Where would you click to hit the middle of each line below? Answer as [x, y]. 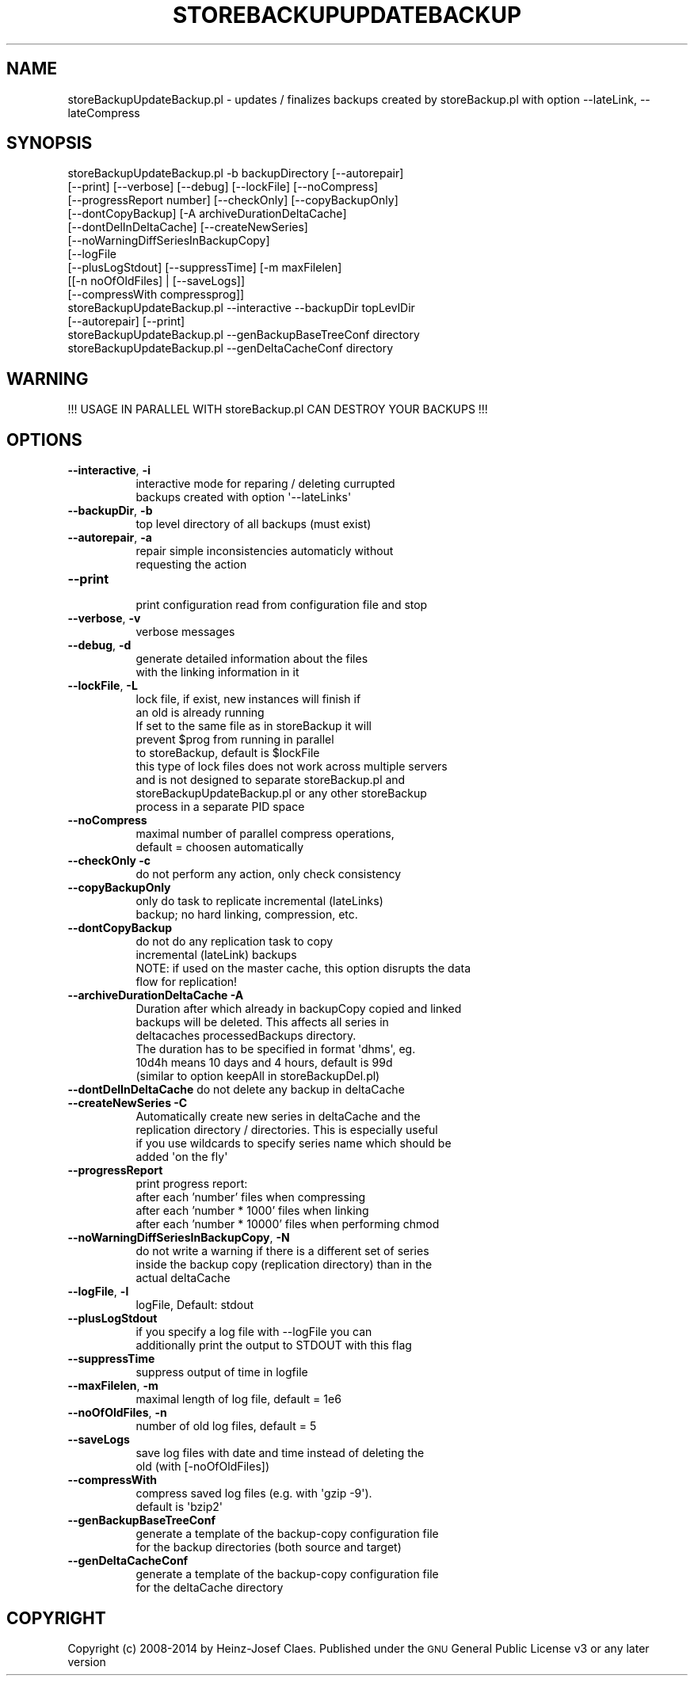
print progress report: [192, 1184]
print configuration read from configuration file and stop [282, 605]
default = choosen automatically [220, 847]
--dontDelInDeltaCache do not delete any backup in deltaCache [236, 1090]
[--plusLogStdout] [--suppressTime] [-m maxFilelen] [205, 268]
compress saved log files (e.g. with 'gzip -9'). [254, 1494]
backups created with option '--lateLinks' [244, 497]
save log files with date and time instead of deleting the [280, 1453]
